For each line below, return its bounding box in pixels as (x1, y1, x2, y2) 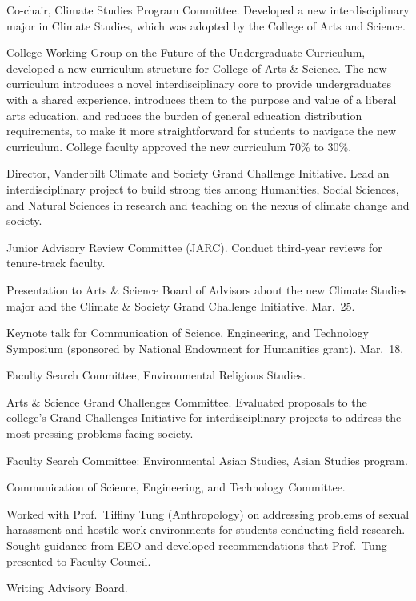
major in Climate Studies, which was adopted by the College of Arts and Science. (6, 17, 406, 34)
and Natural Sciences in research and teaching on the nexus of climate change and (6, 196, 410, 213)
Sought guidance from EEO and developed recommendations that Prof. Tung (6, 537, 387, 554)
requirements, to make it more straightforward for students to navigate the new (6, 122, 397, 139)
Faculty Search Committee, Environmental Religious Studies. (6, 367, 306, 383)
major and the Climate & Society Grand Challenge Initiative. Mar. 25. (6, 297, 355, 314)
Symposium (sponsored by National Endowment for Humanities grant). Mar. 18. (6, 339, 404, 356)
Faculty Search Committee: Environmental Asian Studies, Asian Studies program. (6, 451, 408, 468)
